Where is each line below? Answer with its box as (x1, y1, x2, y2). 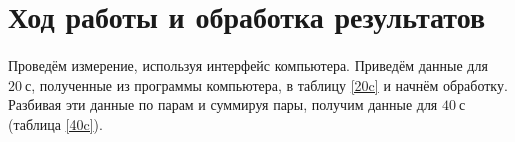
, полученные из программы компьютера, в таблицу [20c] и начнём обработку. (31, 74, 508, 95)
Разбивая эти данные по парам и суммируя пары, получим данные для (8, 94, 438, 115)
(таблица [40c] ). (8, 113, 103, 134)
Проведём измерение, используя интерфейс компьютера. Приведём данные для (8, 54, 488, 75)
